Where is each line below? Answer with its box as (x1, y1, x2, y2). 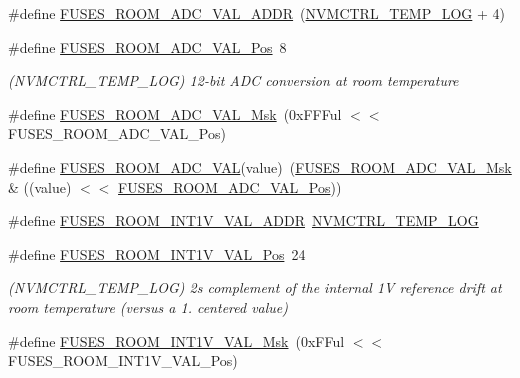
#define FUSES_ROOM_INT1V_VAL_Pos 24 (8, 243, 306, 264)
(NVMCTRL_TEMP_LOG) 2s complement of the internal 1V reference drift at (8, 277, 502, 298)
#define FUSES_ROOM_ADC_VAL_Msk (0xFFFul (8, 103, 342, 124)
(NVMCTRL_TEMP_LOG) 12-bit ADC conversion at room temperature (8, 70, 459, 91)
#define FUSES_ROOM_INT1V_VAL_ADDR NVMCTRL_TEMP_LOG (8, 210, 479, 231)
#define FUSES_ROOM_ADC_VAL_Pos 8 (8, 36, 287, 57)
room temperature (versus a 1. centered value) (8, 296, 289, 317)
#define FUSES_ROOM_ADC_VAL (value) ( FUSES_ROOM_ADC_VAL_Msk (8, 156, 512, 177)
